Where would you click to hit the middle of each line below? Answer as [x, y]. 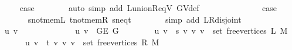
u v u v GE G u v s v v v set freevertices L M [146, 31]
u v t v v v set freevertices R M [92, 42]
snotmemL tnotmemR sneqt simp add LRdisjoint [135, 19]
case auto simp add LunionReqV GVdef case [148, 8]
